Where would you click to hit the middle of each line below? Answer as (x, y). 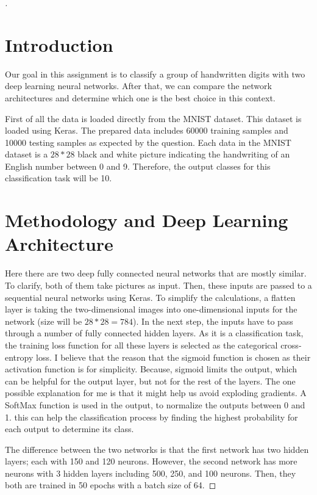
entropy (19, 357)
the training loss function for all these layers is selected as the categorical (141, 345)
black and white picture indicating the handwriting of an (184, 154)
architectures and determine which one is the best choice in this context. (140, 97)
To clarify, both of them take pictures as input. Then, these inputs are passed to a (158, 285)
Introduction (59, 44)
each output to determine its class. (69, 429)
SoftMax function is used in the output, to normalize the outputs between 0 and (155, 404)
